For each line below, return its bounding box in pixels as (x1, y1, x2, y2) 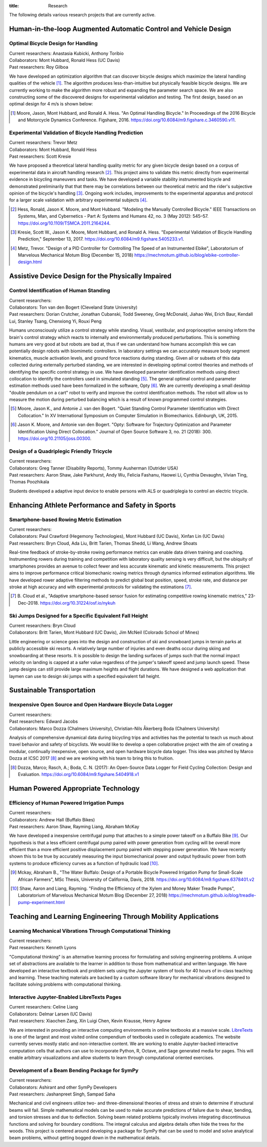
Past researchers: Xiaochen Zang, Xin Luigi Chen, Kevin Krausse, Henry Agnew (9, 1018, 171, 1024)
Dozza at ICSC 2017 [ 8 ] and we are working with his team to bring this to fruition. (9, 755, 174, 762)
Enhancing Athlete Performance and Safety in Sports (9, 501, 176, 509)
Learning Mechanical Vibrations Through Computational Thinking (9, 927, 171, 934)
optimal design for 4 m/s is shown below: (9, 101, 93, 107)
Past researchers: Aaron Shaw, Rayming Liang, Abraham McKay (9, 823, 139, 829)
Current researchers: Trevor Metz (9, 140, 78, 145)
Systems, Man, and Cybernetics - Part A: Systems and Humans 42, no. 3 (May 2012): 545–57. (18, 213, 209, 219)
